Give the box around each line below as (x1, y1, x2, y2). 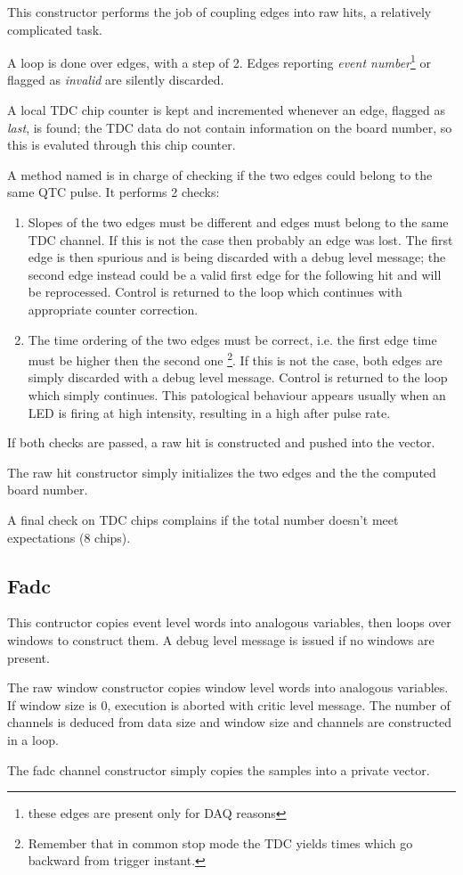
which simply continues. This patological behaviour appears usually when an (28, 386, 446, 404)
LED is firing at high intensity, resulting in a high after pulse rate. (28, 403, 391, 421)
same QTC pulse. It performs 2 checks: (7, 183, 220, 201)
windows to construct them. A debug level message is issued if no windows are (7, 630, 435, 649)
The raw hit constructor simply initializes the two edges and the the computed (7, 462, 436, 481)
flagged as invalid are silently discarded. (7, 70, 224, 89)
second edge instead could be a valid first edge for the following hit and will (28, 265, 442, 283)
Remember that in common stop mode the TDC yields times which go (28, 833, 413, 852)
